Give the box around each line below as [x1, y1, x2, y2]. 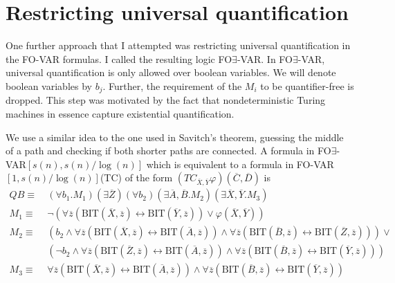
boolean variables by [6, 78, 92, 93]
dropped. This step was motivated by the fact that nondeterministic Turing [6, 93, 326, 107]
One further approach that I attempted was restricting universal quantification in [6, 38, 351, 53]
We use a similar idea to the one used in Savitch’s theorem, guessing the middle [6, 129, 344, 144]
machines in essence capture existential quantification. [6, 106, 235, 120]
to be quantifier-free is [260, 78, 354, 93]
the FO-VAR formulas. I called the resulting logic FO [6, 51, 232, 66]
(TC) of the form [100, 170, 173, 185]
